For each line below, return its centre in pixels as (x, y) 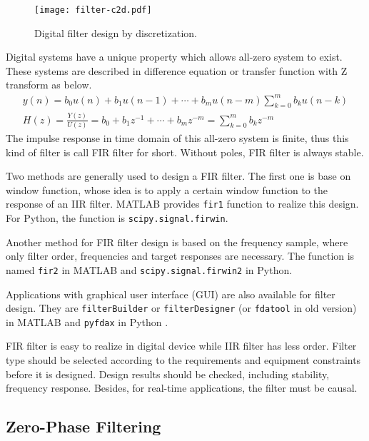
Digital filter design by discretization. (116, 32)
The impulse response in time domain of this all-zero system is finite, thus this (177, 138)
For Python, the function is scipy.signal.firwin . (117, 218)
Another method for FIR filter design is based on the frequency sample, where (177, 242)
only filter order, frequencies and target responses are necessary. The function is (180, 256)
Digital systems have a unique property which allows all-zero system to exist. (174, 57)
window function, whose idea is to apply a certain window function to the (167, 189)
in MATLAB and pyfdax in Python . (87, 321)
